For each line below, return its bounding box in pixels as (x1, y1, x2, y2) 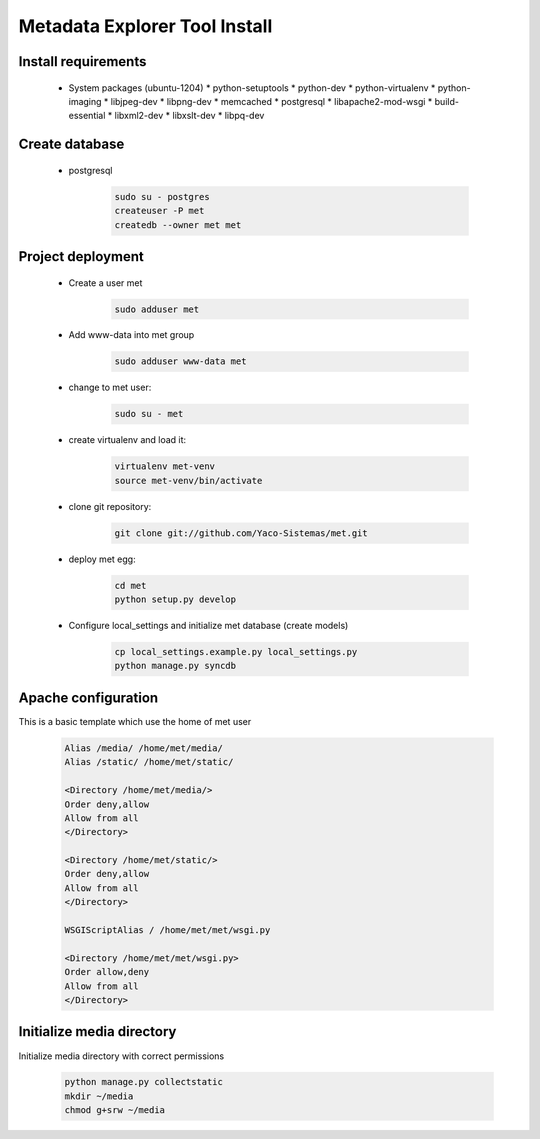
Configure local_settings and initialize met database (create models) (68, 620, 349, 632)
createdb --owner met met (114, 219, 242, 230)
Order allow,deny (64, 966, 150, 978)
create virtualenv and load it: (68, 434, 187, 446)
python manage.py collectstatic (64, 1076, 224, 1088)
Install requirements (18, 53, 147, 70)
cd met (114, 580, 147, 591)
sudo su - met (114, 408, 184, 420)
